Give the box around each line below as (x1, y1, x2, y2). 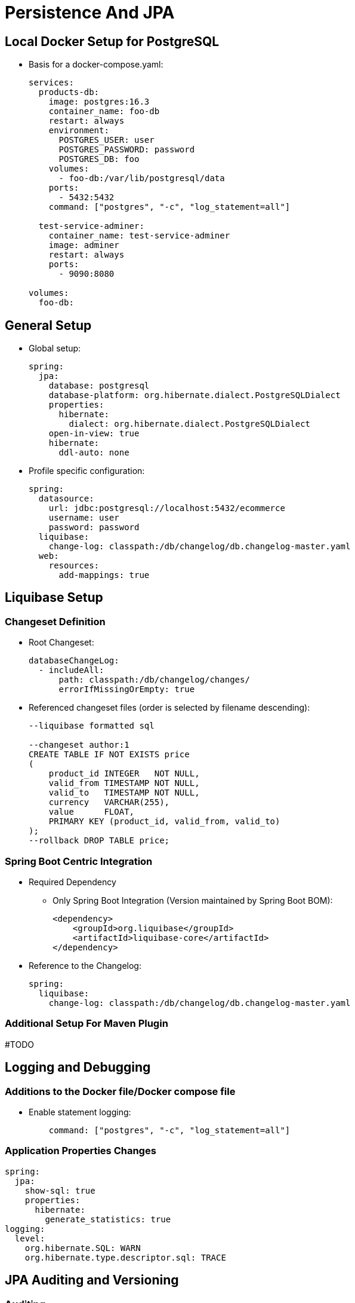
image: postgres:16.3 (48, 97, 150, 107)
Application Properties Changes (5, 1145, 156, 1157)
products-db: (38, 87, 100, 97)
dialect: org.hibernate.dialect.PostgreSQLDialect (69, 419, 311, 429)
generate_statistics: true (45, 1214, 171, 1224)
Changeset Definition (5, 615, 106, 628)
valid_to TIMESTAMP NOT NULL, (48, 788, 200, 798)
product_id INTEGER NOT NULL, (48, 769, 200, 779)
